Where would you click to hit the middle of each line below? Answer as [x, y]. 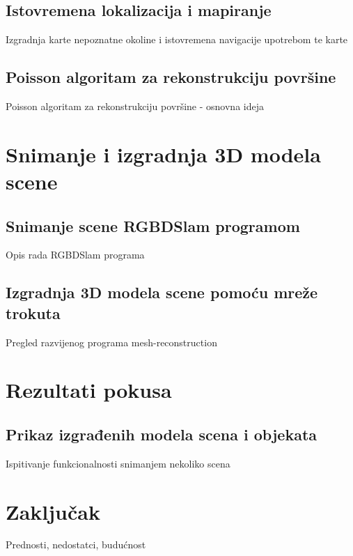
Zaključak [53, 511]
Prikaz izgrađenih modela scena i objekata [162, 434]
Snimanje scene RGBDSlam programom [153, 225]
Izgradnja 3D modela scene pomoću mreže [162, 292]
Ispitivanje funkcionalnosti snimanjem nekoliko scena [118, 463]
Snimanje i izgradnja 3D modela [163, 154]
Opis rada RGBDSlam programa [75, 255]
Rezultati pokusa [89, 390]
